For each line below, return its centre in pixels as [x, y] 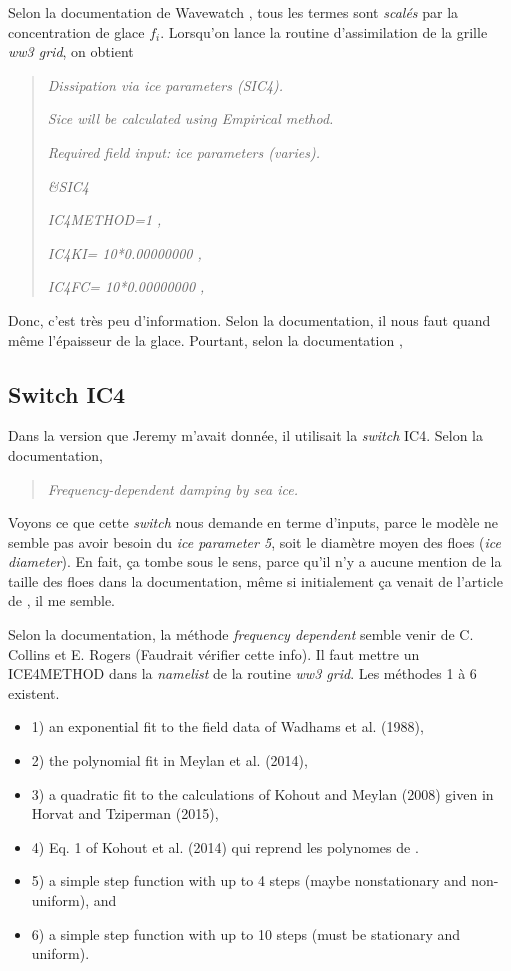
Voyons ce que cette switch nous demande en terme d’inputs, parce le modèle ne [253, 522]
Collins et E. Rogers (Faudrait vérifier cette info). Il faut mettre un [214, 653]
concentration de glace [76, 31]
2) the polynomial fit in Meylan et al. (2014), [169, 760]
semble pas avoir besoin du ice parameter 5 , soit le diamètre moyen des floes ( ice [254, 541]
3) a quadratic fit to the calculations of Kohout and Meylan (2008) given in [262, 793]
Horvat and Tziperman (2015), [125, 813]
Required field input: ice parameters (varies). [183, 151]
